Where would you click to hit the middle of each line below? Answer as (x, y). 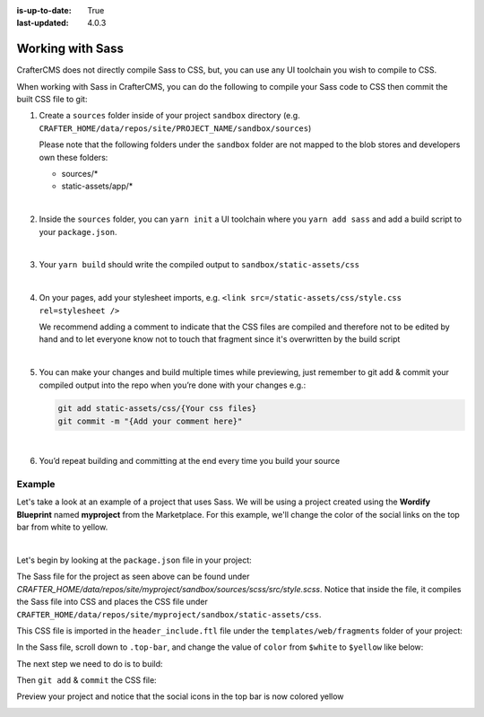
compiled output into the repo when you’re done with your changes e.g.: (173, 385)
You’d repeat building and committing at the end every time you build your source (190, 461)
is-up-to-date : (44, 10)
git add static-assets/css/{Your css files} (157, 409)
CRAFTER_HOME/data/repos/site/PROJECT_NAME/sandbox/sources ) (175, 128)
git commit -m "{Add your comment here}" (150, 421)
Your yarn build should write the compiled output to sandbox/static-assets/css (199, 265)
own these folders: (73, 157)
